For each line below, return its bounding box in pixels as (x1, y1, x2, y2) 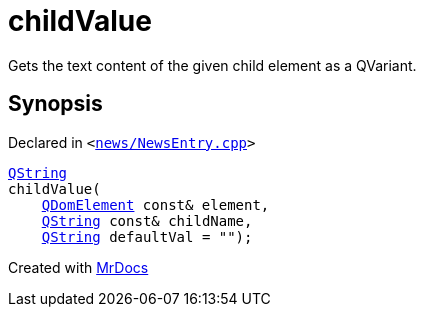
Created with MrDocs (8, 258, 149, 276)
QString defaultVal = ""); (41, 228, 253, 245)
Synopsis (8, 91, 103, 117)
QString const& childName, (41, 212, 253, 229)
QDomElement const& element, (41, 196, 270, 213)
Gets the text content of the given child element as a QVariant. (8, 56, 417, 74)
